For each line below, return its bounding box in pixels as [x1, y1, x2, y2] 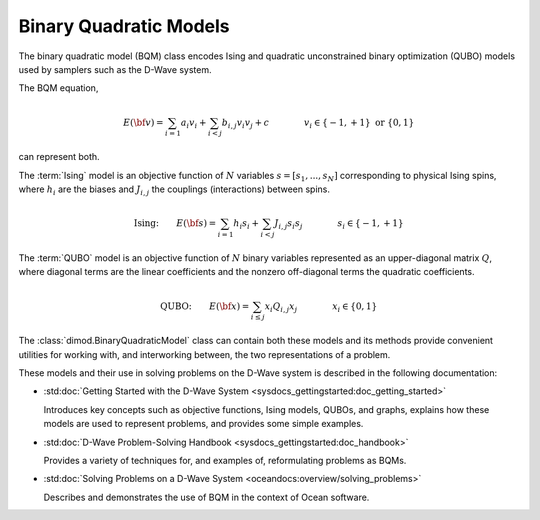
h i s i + [233, 218, 260, 231]
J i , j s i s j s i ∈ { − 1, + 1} [274, 218, 404, 231]
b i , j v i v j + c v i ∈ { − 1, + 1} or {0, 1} [221, 116, 415, 130]
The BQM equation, [18, 82, 99, 94]
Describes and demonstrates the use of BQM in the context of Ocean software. [43, 491, 370, 503]
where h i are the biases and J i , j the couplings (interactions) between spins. [18, 183, 330, 197]
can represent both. [18, 151, 100, 163]
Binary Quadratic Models [18, 15, 230, 37]
